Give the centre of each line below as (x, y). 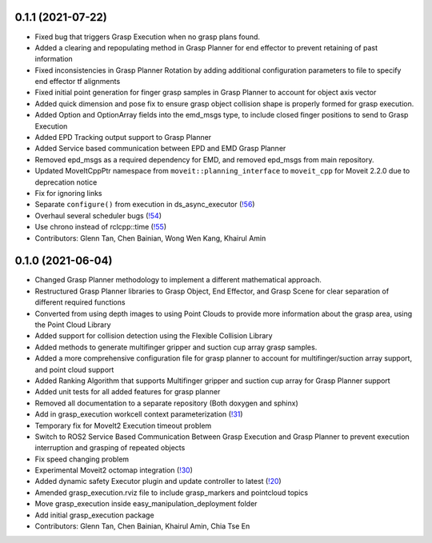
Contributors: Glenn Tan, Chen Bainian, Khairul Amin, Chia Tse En (142, 526)
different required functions (80, 302)
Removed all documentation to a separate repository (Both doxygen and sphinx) (167, 403)
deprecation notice (66, 182)
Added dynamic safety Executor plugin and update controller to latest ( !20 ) (158, 481)
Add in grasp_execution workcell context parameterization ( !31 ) (139, 414)
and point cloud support (74, 369)
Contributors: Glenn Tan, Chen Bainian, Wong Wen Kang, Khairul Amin (150, 238)
